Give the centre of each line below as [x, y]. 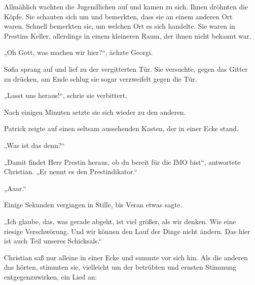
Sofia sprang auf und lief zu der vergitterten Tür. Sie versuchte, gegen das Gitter [126, 69]
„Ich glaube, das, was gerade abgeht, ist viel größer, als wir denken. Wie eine [120, 221]
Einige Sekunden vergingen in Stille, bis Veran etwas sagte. [93, 205]
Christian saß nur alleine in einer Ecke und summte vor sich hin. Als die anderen [126, 257]
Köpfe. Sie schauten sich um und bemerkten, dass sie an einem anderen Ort [118, 16]
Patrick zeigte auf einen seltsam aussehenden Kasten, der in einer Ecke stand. [121, 128]
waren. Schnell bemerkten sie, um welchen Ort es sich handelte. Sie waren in [120, 26]
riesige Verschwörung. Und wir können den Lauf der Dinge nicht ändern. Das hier [127, 231]
